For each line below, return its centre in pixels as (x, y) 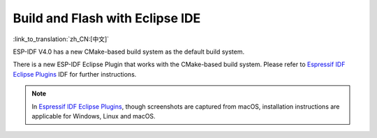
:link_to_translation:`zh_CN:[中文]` (61, 39)
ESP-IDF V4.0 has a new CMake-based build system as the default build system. (128, 52)
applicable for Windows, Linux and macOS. (94, 116)
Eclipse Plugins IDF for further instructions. (75, 74)
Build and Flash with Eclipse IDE (107, 18)
